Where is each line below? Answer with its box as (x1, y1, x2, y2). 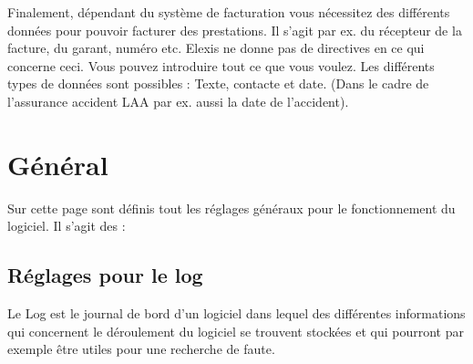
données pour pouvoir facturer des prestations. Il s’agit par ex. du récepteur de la (7, 20, 462, 39)
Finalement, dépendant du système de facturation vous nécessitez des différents (7, 3, 450, 21)
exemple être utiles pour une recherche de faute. (7, 339, 275, 359)
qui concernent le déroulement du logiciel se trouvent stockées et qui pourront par (7, 321, 464, 340)
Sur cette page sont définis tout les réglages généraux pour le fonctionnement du (7, 198, 456, 217)
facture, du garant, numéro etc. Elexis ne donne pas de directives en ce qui (7, 38, 425, 57)
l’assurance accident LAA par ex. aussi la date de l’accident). (7, 91, 349, 110)
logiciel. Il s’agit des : (7, 216, 126, 235)
